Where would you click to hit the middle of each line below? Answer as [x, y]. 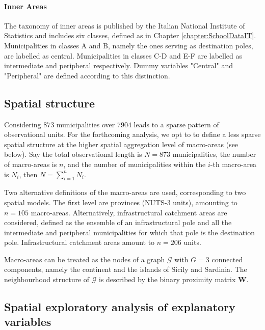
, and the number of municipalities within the [135, 164]
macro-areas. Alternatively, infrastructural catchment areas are [129, 212]
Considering [23, 124]
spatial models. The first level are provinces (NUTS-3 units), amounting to [121, 202]
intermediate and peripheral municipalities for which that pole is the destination [129, 232]
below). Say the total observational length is [73, 154]
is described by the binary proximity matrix [167, 279]
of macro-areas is [31, 164]
